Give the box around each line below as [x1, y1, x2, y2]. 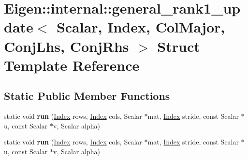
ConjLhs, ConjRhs [4, 36, 129, 56]
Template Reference [4, 55, 140, 75]
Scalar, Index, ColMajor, [56, 17, 225, 37]
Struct [157, 36, 200, 56]
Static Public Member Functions [4, 88, 170, 103]
